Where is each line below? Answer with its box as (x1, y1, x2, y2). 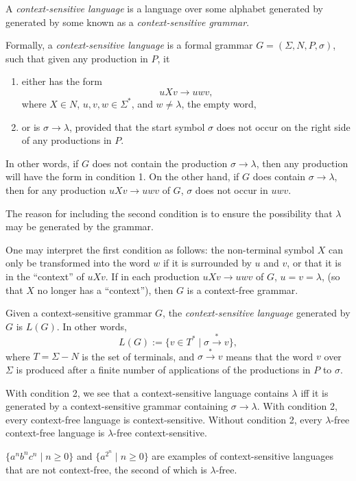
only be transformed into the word (5, 256, 150, 270)
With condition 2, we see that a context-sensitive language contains (5, 385, 289, 399)
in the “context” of (5, 269, 84, 283)
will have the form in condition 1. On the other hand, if (5, 169, 239, 184)
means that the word (226, 349, 313, 363)
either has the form (21, 74, 103, 88)
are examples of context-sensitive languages (152, 448, 334, 463)
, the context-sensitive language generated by (163, 306, 351, 320)
